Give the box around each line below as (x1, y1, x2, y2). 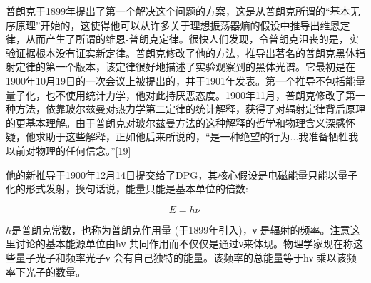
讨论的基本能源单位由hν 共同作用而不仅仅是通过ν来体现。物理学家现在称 (15, 236, 354, 251)
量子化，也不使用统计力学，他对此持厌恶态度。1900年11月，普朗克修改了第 (6, 87, 355, 102)
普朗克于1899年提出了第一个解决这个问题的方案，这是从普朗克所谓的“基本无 (6, 4, 360, 18)
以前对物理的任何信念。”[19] (6, 143, 131, 158)
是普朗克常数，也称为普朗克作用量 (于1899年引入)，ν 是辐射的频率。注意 (11, 222, 350, 237)
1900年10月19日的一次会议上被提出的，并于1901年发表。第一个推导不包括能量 (6, 73, 365, 88)
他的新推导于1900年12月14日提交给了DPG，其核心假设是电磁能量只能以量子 (6, 167, 358, 182)
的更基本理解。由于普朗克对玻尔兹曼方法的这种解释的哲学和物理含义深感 (6, 115, 345, 130)
